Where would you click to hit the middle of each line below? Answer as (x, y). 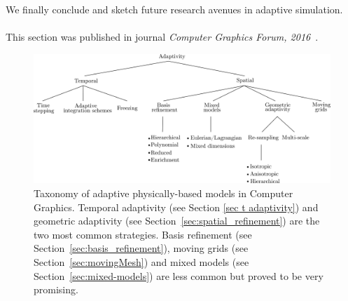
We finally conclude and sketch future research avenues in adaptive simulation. (174, 9)
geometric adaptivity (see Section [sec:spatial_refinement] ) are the (177, 221)
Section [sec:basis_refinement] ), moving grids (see (141, 248)
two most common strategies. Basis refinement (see (143, 234)
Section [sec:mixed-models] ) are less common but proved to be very (179, 275)
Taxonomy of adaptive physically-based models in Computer (163, 193)
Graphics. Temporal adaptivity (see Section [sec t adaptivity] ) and (176, 207)
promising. (56, 289)
